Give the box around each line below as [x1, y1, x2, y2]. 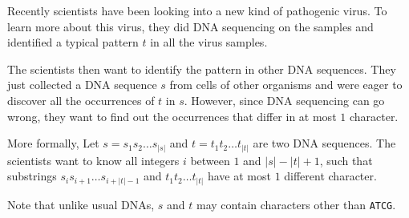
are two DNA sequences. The [253, 135, 396, 151]
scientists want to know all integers [7, 151, 180, 168]
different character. [284, 168, 377, 184]
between [190, 151, 230, 168]
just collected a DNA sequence [7, 76, 157, 93]
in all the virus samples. [150, 34, 268, 50]
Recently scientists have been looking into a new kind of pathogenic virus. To [7, 2, 387, 18]
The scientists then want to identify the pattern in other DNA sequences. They [7, 60, 396, 77]
